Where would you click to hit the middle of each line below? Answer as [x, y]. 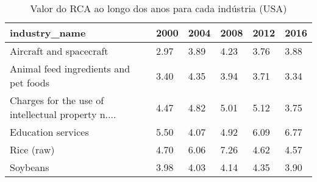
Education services [49, 132]
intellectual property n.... [63, 114]
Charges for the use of [57, 100]
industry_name [48, 33]
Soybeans [30, 167]
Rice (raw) [32, 149]
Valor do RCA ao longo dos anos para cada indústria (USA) [158, 8]
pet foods [30, 82]
